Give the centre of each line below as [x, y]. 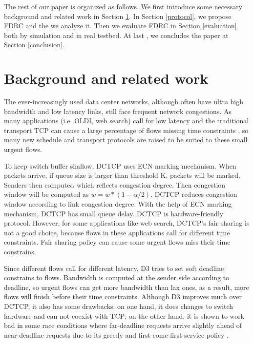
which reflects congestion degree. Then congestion [151, 184]
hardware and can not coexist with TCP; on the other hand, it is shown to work [124, 315]
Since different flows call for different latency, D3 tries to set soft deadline [114, 268]
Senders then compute [37, 184]
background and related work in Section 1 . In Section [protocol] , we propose [118, 16]
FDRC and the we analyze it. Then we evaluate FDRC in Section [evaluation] [120, 26]
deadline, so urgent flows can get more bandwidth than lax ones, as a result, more [126, 287]
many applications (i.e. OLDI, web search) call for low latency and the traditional [126, 121]
